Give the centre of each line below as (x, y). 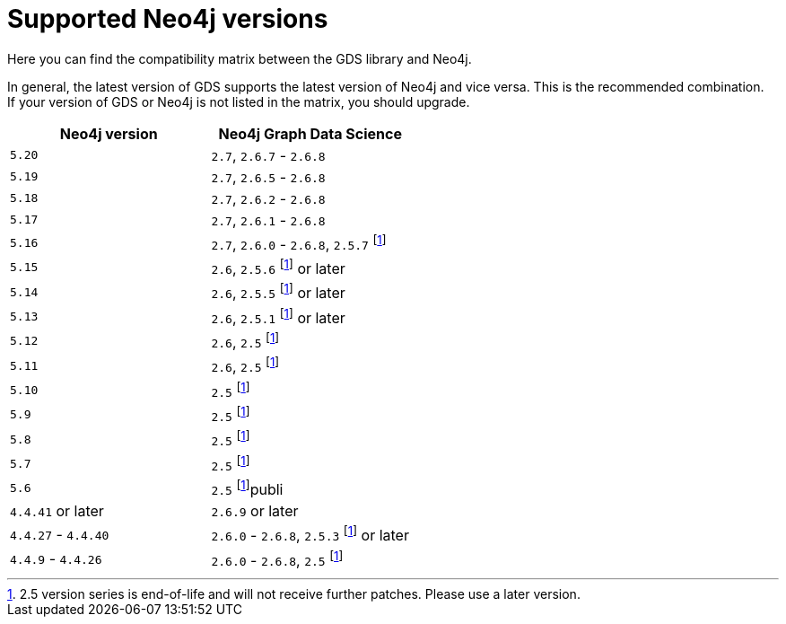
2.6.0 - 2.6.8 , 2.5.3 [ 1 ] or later (310, 534)
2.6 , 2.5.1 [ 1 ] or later (278, 316)
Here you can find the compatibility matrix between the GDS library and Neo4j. (240, 58)
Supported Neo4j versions (168, 19)
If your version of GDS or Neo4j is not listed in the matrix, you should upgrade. (239, 101)
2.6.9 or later (255, 511)
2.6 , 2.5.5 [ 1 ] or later (278, 292)
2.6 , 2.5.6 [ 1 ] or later (278, 268)
